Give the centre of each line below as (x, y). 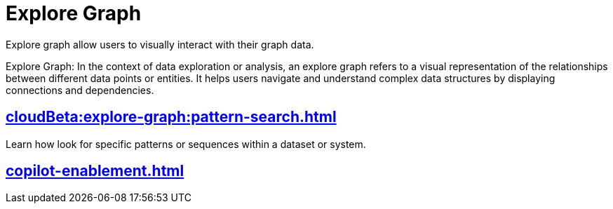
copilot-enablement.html (95, 171)
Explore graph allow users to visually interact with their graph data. (160, 44)
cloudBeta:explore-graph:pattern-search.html (171, 117)
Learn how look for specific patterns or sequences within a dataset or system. (186, 144)
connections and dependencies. (80, 90)
